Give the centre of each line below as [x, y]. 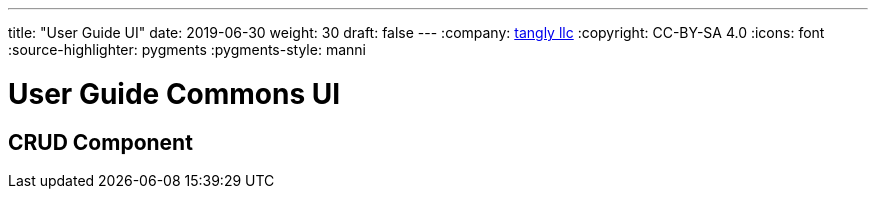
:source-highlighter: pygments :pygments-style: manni [187, 49]
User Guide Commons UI [174, 93]
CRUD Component [100, 142]
